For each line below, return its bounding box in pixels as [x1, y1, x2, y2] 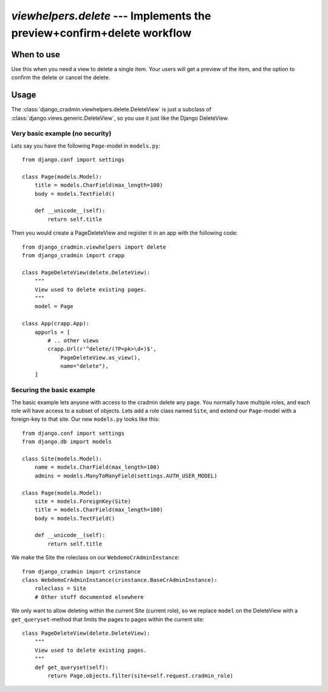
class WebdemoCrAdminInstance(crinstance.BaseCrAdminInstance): [22, 576, 218, 584]
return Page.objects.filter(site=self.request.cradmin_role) [47, 672, 234, 679]
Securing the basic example [11, 386, 95, 395]
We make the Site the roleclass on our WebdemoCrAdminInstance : [11, 554, 180, 561]
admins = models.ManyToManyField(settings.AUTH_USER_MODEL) [34, 472, 218, 479]
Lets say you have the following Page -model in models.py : [11, 142, 160, 149]
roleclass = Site [34, 585, 86, 592]
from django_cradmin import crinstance [22, 568, 141, 575]
